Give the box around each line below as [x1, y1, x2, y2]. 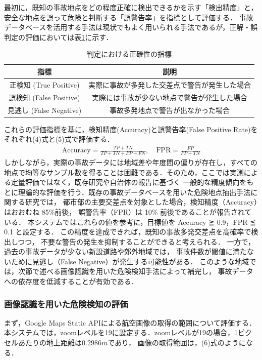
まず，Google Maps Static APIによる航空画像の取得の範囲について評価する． [4, 317, 256, 328]
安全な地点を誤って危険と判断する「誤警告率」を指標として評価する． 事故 [4, 12, 253, 22]
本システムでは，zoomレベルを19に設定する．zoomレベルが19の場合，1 [4, 327, 238, 338]
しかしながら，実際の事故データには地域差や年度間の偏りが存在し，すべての [4, 156, 258, 167]
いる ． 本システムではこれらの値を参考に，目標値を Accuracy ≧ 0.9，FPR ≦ [4, 216, 256, 227]
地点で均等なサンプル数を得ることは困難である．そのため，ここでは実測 [4, 167, 244, 177]
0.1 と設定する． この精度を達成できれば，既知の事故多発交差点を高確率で [4, 226, 251, 237]
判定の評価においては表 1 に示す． [4, 31, 113, 42]
